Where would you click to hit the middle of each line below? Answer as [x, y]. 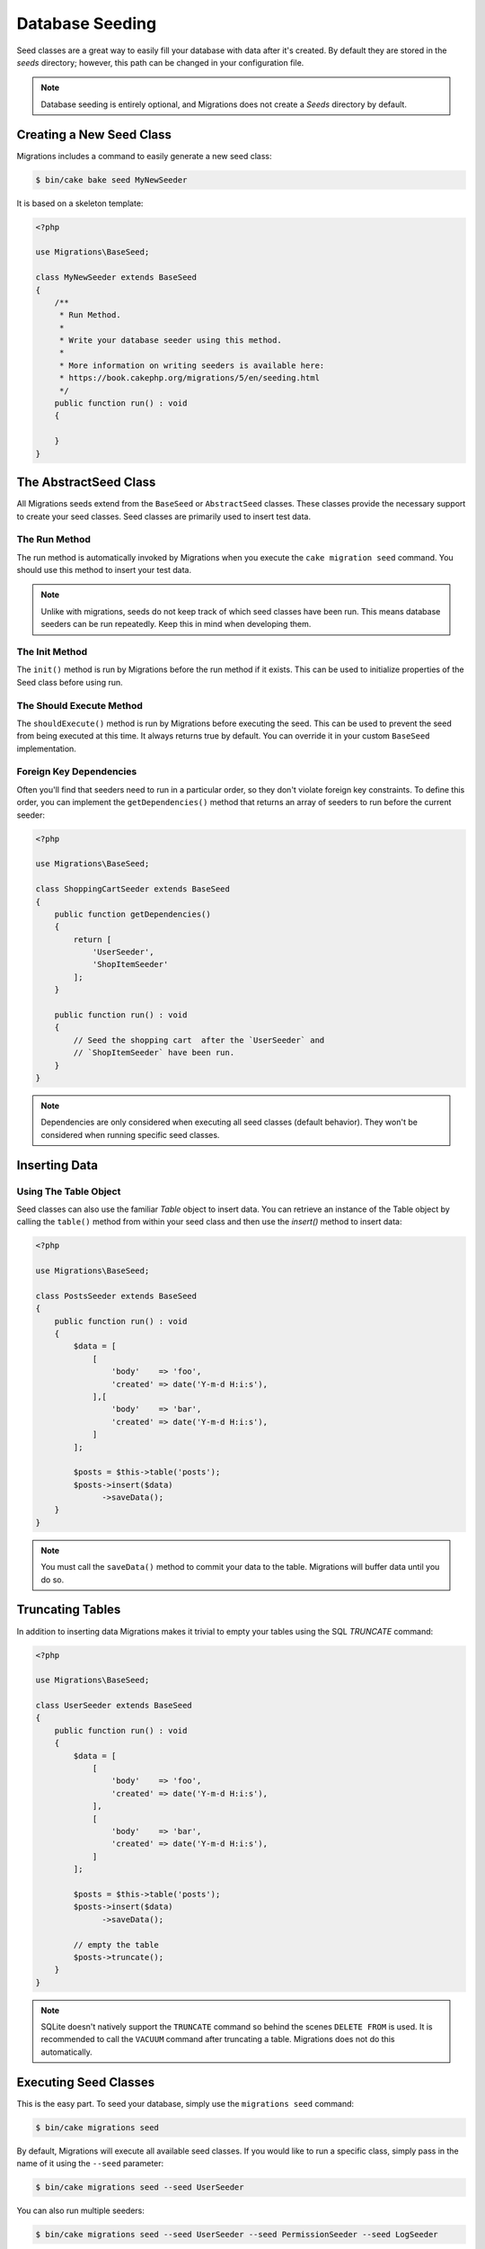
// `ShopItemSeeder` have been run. [154, 1053]
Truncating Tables [69, 1610]
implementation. [46, 748]
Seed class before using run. [70, 682]
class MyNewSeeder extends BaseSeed [116, 278]
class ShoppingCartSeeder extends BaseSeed [133, 889]
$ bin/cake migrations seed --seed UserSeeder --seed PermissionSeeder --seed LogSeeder [237, 2235]
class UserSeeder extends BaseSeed [114, 1706]
